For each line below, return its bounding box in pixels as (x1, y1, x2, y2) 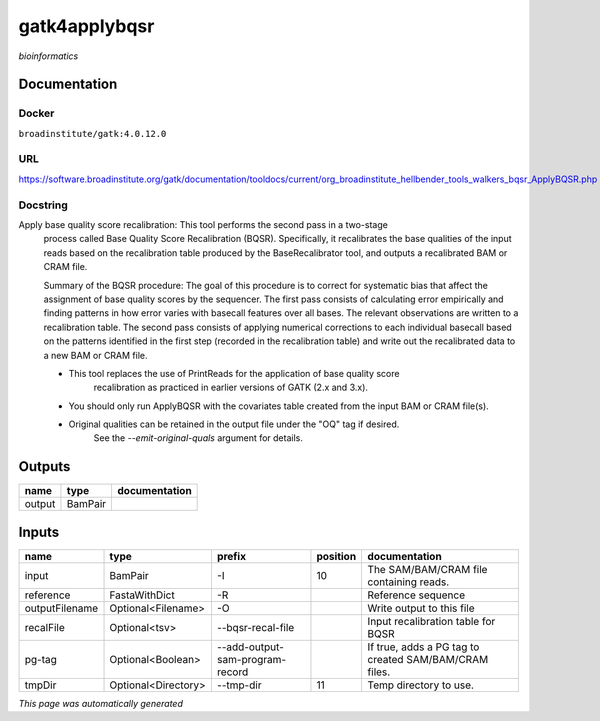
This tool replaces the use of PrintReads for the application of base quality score (68, 367, 400, 379)
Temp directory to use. (367, 678, 475, 692)
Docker (18, 106, 55, 120)
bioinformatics (18, 50, 79, 62)
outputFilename (24, 601, 99, 615)
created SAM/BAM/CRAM (367, 652, 489, 666)
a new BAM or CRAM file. (43, 349, 149, 361)
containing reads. (367, 575, 450, 589)
